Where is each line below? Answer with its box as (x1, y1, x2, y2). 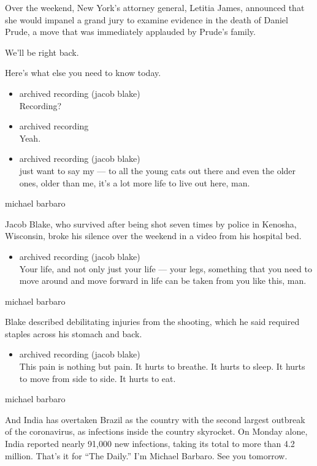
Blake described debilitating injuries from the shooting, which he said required (5, 315, 300, 328)
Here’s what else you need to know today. (5, 66, 161, 79)
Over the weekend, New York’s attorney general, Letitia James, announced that (5, 1, 305, 13)
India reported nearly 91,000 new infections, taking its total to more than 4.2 (5, 437, 295, 450)
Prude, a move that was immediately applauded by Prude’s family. (5, 25, 256, 38)
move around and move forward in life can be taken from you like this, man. (19, 274, 307, 287)
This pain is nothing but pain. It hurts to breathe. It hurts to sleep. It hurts (19, 360, 305, 373)
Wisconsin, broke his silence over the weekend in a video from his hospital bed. (5, 229, 302, 242)
